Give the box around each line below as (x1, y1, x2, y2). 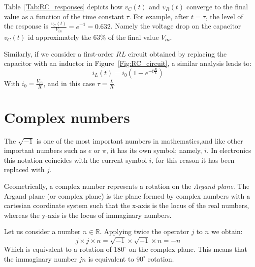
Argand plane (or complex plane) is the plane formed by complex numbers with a (4, 190, 251, 201)
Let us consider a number (4, 226, 81, 237)
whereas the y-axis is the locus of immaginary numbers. (4, 209, 172, 220)
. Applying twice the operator (99, 226, 190, 237)
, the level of (205, 11, 243, 21)
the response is (4, 21, 49, 31)
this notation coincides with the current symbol (4, 154, 147, 165)
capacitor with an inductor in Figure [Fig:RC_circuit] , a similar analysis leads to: (4, 58, 252, 68)
